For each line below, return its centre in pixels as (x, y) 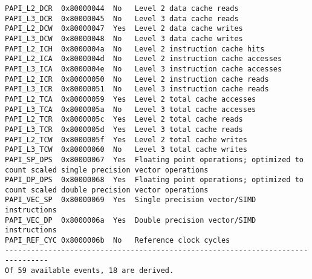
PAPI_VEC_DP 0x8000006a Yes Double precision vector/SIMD (131, 220)
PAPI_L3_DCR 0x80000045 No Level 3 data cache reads (122, 18)
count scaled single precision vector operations (107, 170)
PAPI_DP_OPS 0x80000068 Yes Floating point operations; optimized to (154, 180)
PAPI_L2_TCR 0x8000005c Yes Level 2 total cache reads (124, 120)
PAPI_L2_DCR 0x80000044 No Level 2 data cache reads (122, 8)
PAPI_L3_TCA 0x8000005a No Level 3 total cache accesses (131, 109)
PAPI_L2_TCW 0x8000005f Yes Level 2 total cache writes (126, 139)
